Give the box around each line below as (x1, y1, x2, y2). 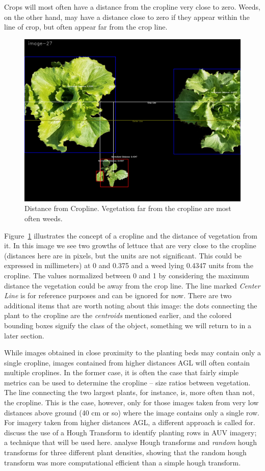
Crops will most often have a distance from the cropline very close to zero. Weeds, (4, 2, 260, 12)
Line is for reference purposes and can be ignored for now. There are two (4, 290, 232, 301)
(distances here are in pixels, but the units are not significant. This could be (4, 250, 242, 260)
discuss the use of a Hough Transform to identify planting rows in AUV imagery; (4, 427, 257, 437)
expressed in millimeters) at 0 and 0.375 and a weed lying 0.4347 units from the (4, 260, 253, 271)
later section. (4, 330, 44, 341)
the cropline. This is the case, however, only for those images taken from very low (4, 397, 259, 408)
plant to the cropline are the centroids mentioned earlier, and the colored (4, 310, 232, 321)
